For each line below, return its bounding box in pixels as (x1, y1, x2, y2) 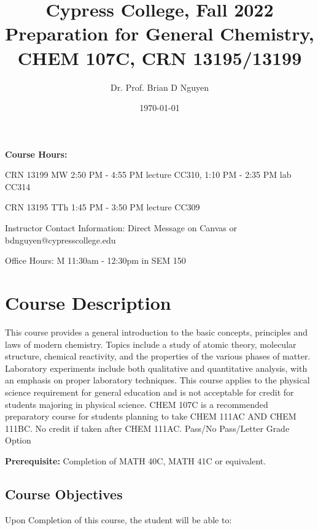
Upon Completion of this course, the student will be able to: (5, 513, 232, 526)
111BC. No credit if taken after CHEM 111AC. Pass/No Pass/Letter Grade (5, 421, 290, 434)
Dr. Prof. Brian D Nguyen (111, 80, 209, 93)
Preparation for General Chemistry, (5, 21, 314, 46)
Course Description (5, 290, 171, 315)
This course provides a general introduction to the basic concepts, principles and (5, 325, 308, 338)
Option (5, 434, 31, 447)
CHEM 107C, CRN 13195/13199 (17, 45, 302, 70)
